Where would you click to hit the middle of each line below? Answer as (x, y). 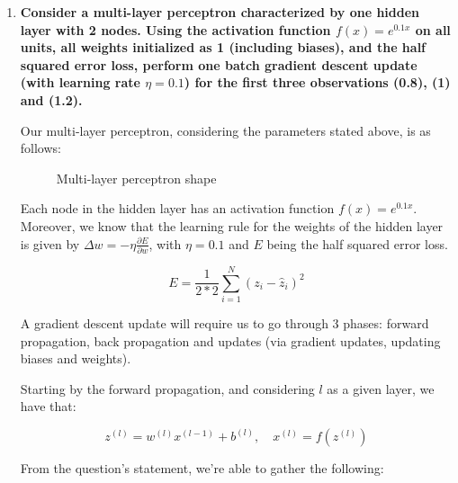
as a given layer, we (381, 388)
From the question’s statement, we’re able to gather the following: (202, 468)
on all (433, 29)
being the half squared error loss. (357, 243)
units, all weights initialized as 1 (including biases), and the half (223, 47)
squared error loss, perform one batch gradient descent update (219, 64)
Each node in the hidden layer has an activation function (177, 208)
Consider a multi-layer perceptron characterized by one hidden (220, 12)
